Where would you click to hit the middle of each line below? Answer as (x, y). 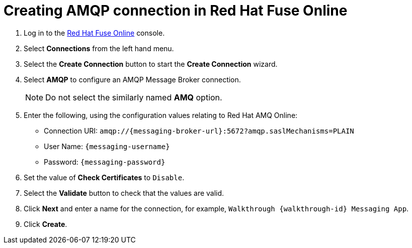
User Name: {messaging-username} (107, 146)
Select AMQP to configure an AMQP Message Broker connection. (132, 79)
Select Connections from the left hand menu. (99, 48)
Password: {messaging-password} (105, 162)
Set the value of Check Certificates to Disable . (104, 177)
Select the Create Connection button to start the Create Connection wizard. (151, 64)
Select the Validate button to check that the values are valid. (124, 193)
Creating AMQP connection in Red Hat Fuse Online (176, 11)
